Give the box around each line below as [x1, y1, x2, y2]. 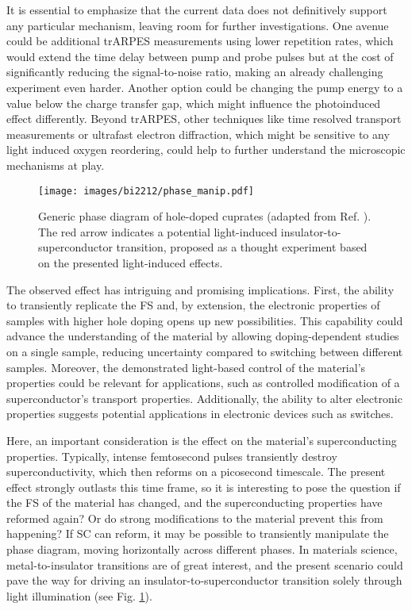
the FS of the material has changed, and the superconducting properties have [6, 494, 383, 511]
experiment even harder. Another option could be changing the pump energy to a [6, 79, 403, 95]
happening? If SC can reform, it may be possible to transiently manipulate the [6, 525, 389, 542]
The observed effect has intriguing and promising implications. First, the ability [6, 281, 395, 297]
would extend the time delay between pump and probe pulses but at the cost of [6, 48, 394, 64]
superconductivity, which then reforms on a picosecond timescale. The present [6, 463, 386, 480]
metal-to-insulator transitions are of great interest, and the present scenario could [6, 556, 403, 573]
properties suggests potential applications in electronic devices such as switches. [6, 405, 394, 422]
